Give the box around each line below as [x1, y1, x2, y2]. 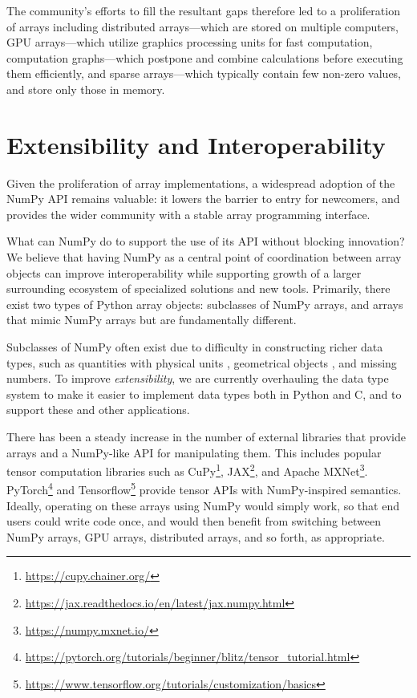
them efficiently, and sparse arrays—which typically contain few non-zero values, [6, 65, 401, 82]
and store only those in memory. [6, 80, 165, 97]
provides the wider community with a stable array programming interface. [6, 205, 370, 222]
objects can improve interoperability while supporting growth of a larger [6, 264, 362, 281]
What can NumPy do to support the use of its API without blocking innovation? [6, 233, 405, 250]
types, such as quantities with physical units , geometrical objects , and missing [6, 354, 397, 371]
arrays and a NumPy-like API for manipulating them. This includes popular [6, 444, 382, 461]
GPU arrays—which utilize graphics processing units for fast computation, [6, 34, 373, 51]
